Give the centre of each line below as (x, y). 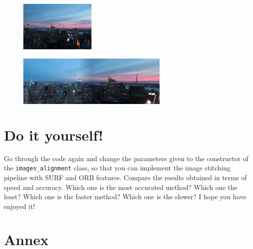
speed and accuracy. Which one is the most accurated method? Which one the (121, 187)
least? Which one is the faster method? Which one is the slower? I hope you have (125, 197)
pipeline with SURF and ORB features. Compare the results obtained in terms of (126, 177)
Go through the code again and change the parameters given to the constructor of (126, 158)
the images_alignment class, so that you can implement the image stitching (117, 168)
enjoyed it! (19, 206)
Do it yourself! (54, 135)
